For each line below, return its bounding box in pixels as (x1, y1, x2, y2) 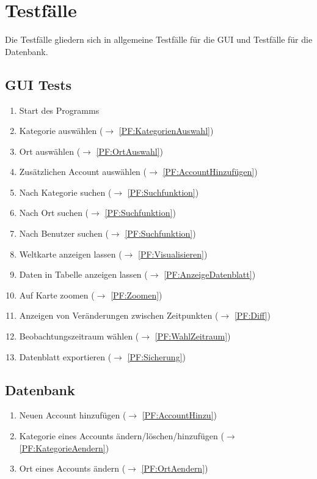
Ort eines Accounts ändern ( (19, 462, 126, 475)
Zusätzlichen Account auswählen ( (19, 165, 147, 178)
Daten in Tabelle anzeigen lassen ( (19, 268, 148, 281)
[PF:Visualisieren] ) (138, 247, 208, 260)
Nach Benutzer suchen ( (19, 227, 109, 240)
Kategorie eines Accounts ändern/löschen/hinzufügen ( (19, 429, 224, 442)
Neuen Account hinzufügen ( (19, 409, 126, 421)
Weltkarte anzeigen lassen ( (19, 247, 122, 260)
